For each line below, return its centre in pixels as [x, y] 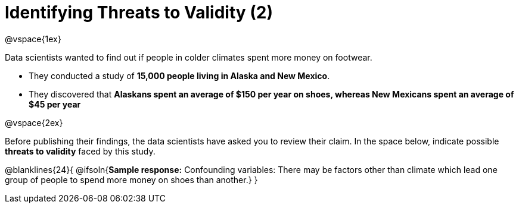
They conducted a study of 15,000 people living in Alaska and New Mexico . [179, 75]
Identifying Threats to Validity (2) [139, 12]
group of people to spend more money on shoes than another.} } [131, 179]
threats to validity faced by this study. [80, 151]
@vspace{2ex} [34, 122]
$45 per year [55, 104]
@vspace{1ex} [33, 39]
